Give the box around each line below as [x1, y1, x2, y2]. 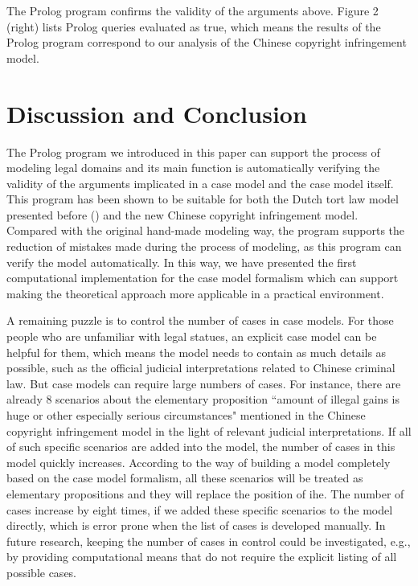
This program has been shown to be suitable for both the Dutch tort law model [6, 191, 399, 207]
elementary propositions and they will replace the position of [6, 485, 306, 502]
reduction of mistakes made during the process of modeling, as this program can [6, 238, 402, 255]
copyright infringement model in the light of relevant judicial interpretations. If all [6, 422, 412, 439]
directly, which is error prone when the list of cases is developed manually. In [6, 517, 386, 534]
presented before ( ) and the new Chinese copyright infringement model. [6, 206, 359, 223]
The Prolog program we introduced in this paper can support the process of [6, 143, 380, 160]
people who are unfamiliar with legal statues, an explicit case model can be [6, 328, 377, 345]
